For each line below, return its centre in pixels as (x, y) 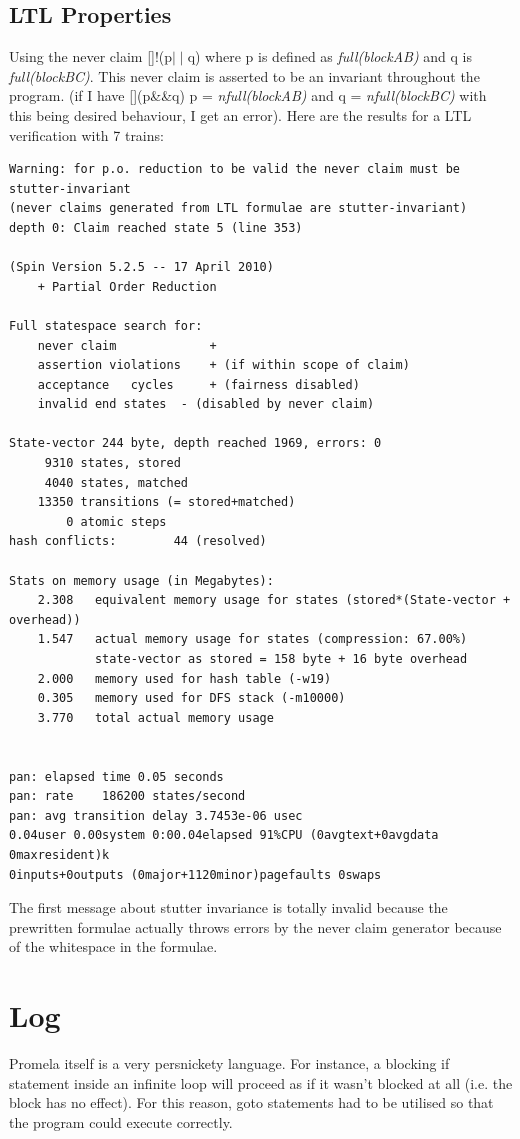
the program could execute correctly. (121, 1121)
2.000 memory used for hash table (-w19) (184, 678)
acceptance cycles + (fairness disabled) (198, 384)
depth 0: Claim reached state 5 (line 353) (156, 227)
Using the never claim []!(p (91, 56)
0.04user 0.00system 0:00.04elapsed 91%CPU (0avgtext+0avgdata (224, 835)
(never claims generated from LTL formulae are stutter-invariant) (238, 208)
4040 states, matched (116, 482)
